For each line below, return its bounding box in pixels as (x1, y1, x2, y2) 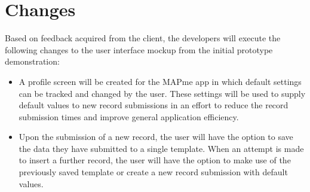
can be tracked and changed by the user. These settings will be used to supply (19, 87, 306, 99)
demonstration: (5, 55, 60, 68)
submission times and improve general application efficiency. (19, 110, 239, 123)
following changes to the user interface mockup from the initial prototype (5, 43, 273, 56)
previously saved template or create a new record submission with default (19, 166, 288, 178)
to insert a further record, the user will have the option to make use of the (19, 154, 291, 166)
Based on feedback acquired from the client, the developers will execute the (5, 32, 281, 44)
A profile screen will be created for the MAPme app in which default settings (19, 75, 302, 87)
